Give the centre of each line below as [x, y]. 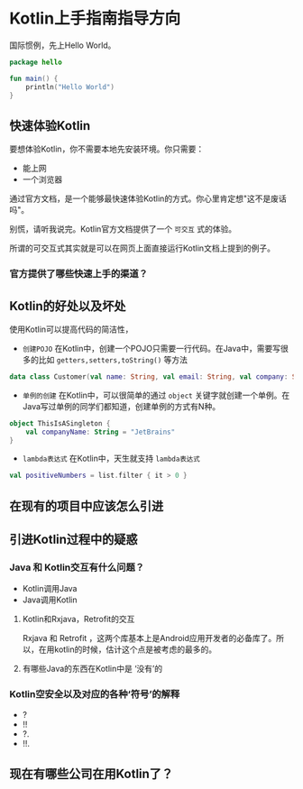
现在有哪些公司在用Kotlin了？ [92, 774]
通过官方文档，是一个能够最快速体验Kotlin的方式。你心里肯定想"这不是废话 [148, 198]
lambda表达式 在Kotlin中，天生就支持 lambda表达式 [111, 459]
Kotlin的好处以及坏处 [68, 306]
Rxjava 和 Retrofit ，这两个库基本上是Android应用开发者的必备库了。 [149, 638]
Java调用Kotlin [50, 600]
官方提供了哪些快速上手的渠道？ [79, 274]
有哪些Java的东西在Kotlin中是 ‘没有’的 [92, 669]
